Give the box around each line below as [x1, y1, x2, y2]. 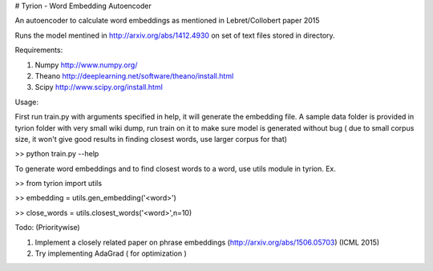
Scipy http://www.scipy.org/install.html [34, 83, 164, 92]
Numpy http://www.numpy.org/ [34, 60, 138, 70]
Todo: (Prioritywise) [14, 223, 80, 233]
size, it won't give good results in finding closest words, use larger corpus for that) [14, 134, 288, 144]
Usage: [14, 97, 39, 107]
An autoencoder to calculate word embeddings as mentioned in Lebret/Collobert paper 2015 [14, 16, 320, 26]
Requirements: [14, 45, 63, 55]
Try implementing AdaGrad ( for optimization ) [34, 249, 188, 258]
